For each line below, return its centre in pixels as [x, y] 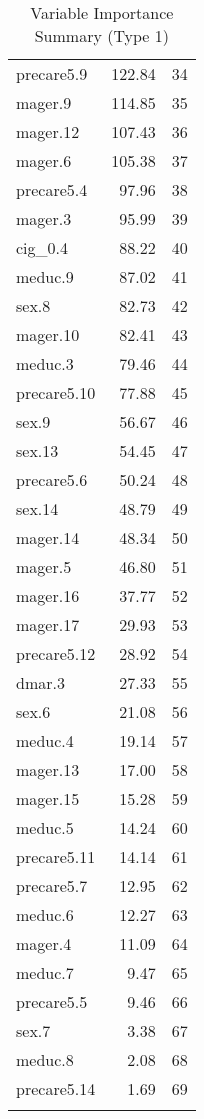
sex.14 [37, 508]
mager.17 [48, 624]
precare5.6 [52, 479]
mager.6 [44, 160]
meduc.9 [45, 276]
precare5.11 [56, 856]
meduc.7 [45, 972]
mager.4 [44, 943]
